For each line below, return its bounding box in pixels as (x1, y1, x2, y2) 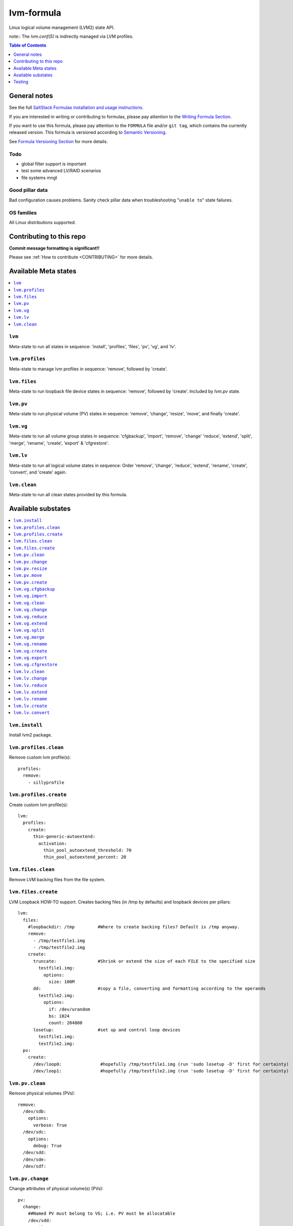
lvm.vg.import (13, 593, 48, 599)
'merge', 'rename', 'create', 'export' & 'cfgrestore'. (9, 440, 109, 446)
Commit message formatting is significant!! (9, 245, 100, 251)
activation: (38, 841, 67, 846)
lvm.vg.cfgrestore (13, 662, 58, 667)
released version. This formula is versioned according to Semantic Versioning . (9, 129, 167, 135)
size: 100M (49, 979, 75, 985)
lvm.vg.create (13, 648, 48, 654)
